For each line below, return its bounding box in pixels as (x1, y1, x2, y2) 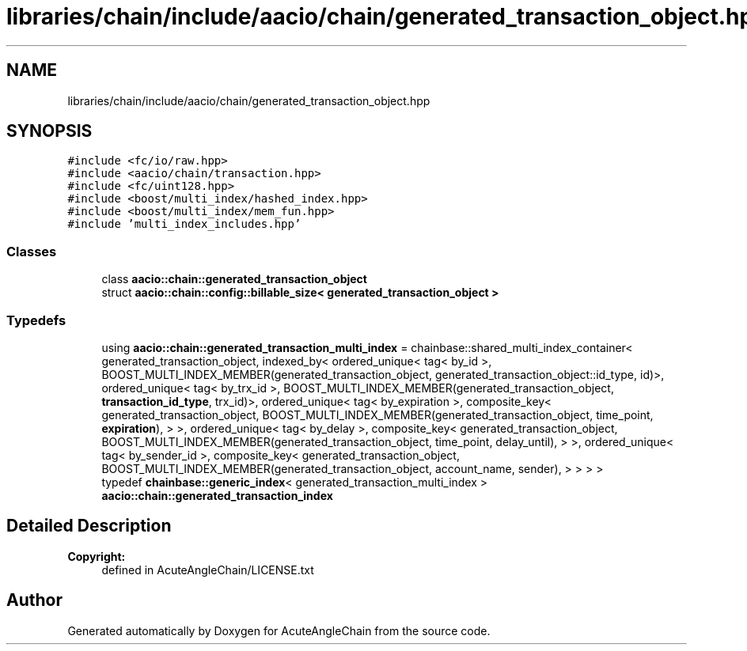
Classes (6, 243, 57, 259)
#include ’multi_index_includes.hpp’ (67, 218, 301, 231)
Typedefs (6, 312, 66, 328)
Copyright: (67, 549, 126, 563)
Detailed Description (6, 516, 172, 536)
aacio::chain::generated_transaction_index (101, 488, 333, 502)
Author (6, 590, 63, 611)
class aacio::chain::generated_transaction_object (101, 272, 367, 286)
